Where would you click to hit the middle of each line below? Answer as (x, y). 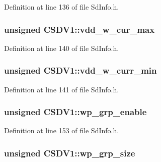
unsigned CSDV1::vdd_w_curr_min (80, 70)
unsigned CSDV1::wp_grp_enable (75, 112)
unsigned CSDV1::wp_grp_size (70, 153)
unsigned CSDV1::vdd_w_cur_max (79, 29)
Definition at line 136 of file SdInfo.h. (62, 7)
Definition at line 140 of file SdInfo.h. (62, 48)
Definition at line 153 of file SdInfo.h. (62, 130)
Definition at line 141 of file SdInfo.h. (62, 89)
